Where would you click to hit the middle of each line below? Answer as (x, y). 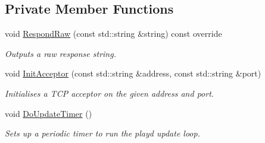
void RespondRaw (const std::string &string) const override (113, 34)
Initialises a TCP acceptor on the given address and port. (110, 93)
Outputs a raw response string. (60, 53)
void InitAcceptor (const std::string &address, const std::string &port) (133, 73)
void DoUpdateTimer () (49, 113)
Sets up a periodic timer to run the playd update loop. (102, 133)
